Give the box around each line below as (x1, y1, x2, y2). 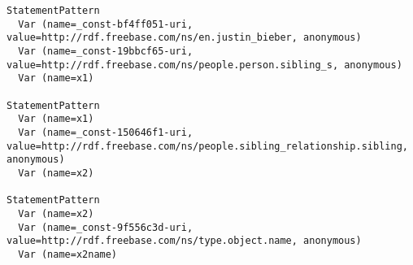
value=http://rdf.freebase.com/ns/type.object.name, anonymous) (7, 235, 362, 247)
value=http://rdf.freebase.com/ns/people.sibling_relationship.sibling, (7, 140, 408, 152)
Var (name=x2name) (18, 248, 118, 260)
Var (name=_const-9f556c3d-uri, (18, 221, 193, 233)
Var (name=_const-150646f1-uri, (18, 126, 193, 138)
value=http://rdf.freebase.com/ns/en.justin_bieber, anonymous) (7, 32, 362, 44)
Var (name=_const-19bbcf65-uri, (18, 45, 193, 57)
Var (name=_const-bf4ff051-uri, (18, 18, 193, 30)
